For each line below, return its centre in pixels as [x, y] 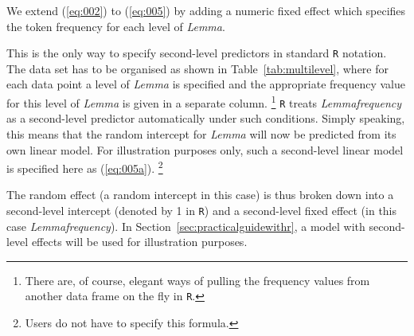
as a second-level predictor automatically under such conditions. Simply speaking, [206, 118]
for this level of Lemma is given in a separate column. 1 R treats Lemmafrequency [204, 102]
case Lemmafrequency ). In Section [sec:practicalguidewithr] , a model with [186, 226]
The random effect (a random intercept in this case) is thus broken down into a [200, 195]
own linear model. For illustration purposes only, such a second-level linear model [205, 149]
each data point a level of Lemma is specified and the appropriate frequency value [206, 84]
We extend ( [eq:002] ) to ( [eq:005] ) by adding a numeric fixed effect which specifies [206, 10]
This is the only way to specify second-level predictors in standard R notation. [197, 53]
